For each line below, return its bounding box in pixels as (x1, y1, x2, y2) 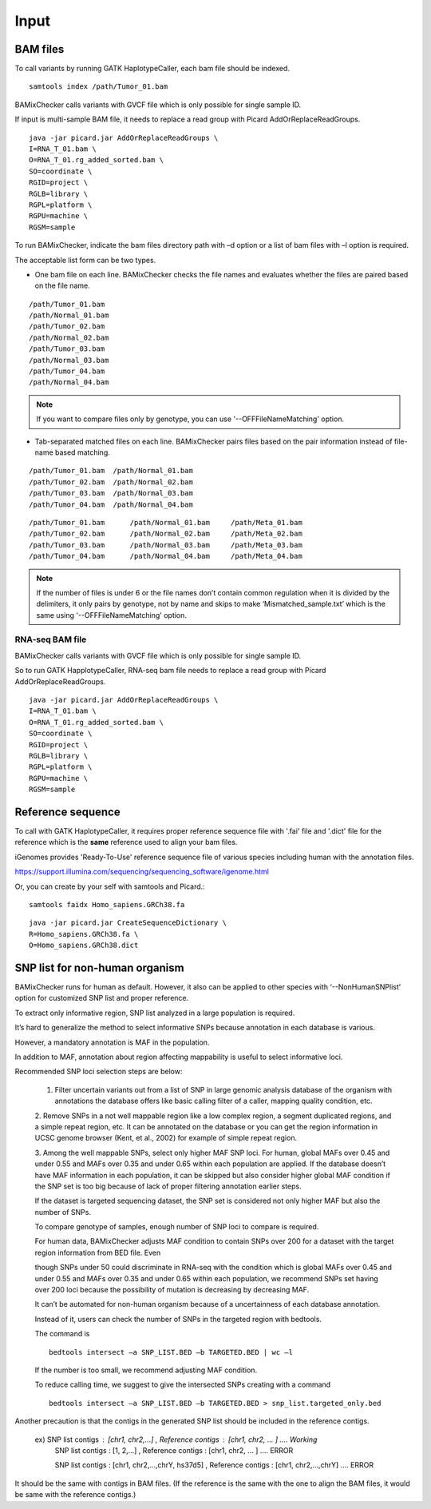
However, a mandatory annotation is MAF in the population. (14, 1037, 210, 1047)
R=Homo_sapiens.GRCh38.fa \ (29, 930, 139, 938)
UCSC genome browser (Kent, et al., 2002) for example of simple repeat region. (34, 1133, 298, 1143)
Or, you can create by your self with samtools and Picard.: (14, 882, 205, 891)
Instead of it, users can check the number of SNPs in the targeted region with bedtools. (34, 1314, 322, 1324)
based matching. (54, 448, 111, 457)
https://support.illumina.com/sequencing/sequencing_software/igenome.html (14, 867, 270, 877)
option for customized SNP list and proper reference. (14, 993, 189, 1003)
